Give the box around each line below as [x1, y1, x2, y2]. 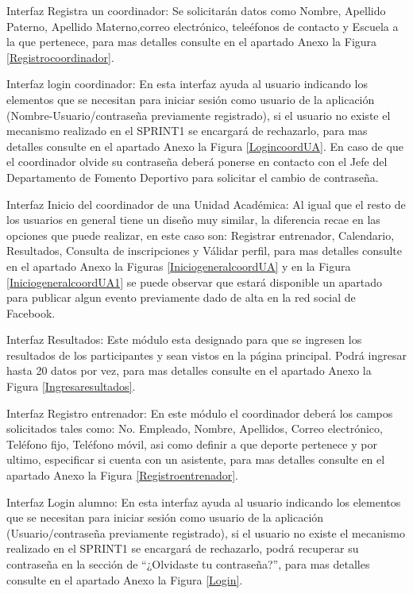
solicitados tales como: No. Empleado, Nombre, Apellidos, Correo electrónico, [6, 420, 383, 437]
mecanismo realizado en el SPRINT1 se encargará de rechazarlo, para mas [6, 122, 368, 139]
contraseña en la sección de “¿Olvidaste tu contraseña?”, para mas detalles [6, 556, 370, 572]
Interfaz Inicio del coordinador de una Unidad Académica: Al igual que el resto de [6, 195, 406, 212]
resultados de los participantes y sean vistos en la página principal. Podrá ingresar [6, 346, 407, 363]
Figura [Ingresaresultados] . [6, 378, 136, 395]
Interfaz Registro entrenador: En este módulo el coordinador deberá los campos [6, 404, 393, 421]
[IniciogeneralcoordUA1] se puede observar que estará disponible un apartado [6, 273, 383, 290]
